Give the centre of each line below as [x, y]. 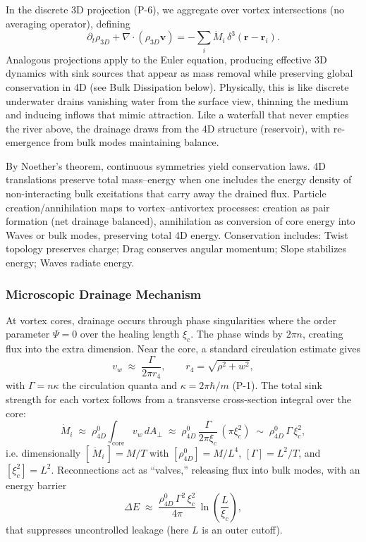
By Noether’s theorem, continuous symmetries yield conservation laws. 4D [166, 165]
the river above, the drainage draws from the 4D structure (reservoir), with [168, 128]
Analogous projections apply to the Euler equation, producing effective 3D [166, 59]
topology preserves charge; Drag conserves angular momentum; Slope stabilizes [176, 248]
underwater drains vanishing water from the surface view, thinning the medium [177, 100]
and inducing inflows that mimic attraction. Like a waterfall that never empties [177, 115]
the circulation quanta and [120, 385]
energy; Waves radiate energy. [70, 263]
